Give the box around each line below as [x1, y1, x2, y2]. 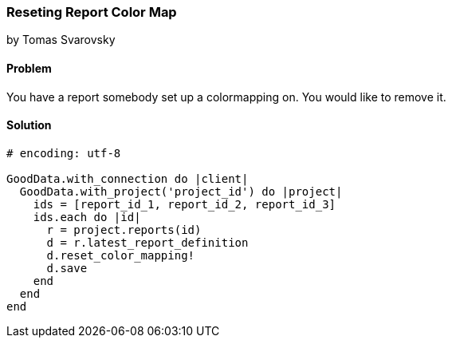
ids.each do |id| [33, 210, 141, 223]
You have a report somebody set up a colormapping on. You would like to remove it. [6, 89, 446, 104]
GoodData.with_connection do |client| [6, 172, 249, 185]
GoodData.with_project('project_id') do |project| [19, 184, 343, 198]
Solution [6, 118, 52, 132]
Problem [6, 61, 52, 75]
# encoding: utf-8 [6, 146, 121, 160]
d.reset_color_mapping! [46, 248, 195, 262]
